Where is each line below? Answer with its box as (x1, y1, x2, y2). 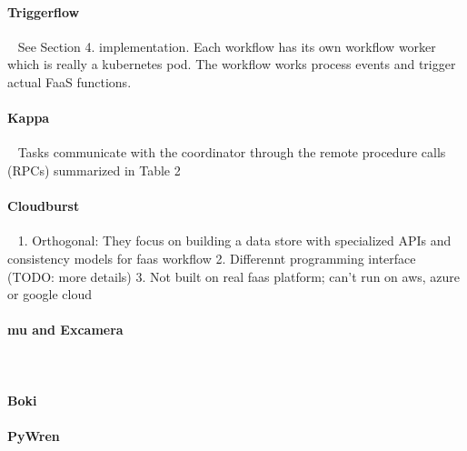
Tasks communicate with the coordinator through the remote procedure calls (17, 143, 446, 162)
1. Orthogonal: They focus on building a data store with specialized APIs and (17, 231, 452, 250)
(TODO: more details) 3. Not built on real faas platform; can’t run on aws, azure (7, 266, 461, 286)
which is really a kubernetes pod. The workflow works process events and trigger (7, 55, 456, 74)
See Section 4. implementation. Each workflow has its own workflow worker (17, 36, 436, 55)
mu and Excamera (7, 320, 124, 339)
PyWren (7, 426, 60, 445)
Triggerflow (7, 2, 80, 21)
